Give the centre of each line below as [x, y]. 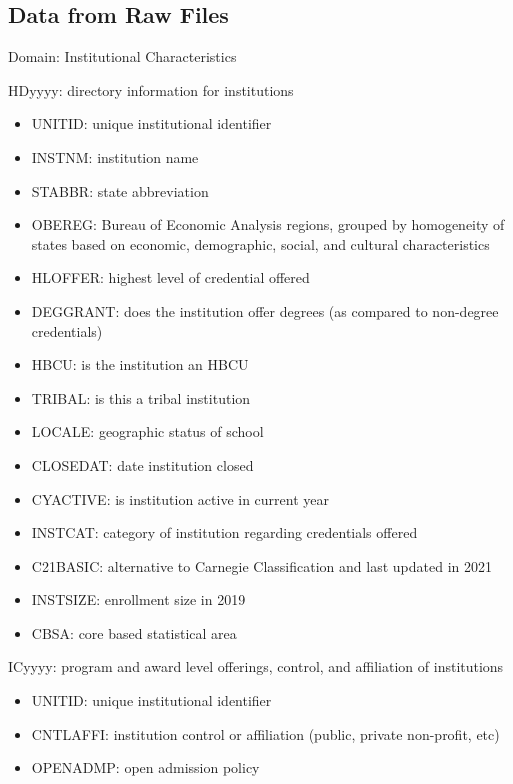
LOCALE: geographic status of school [147, 431]
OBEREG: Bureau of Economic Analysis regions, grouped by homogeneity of [268, 224]
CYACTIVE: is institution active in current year [180, 498]
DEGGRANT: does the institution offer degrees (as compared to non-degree [265, 310]
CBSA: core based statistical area [134, 632]
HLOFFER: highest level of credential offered [170, 277]
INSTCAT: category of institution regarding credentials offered [224, 532]
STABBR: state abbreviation [120, 190]
